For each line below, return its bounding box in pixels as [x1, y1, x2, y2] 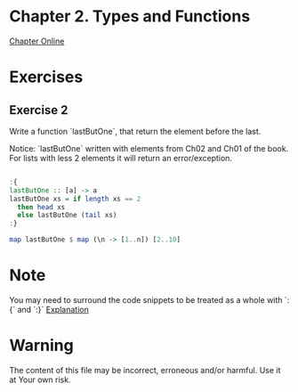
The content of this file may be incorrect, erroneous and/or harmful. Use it [9, 364, 281, 375]
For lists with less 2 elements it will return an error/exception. [9, 152, 233, 163]
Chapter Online [9, 36, 65, 46]
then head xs [17, 202, 66, 211]
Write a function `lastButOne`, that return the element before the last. [9, 126, 262, 136]
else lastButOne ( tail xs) [17, 211, 117, 220]
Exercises [9, 67, 84, 87]
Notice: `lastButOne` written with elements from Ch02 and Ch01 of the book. [9, 143, 289, 153]
